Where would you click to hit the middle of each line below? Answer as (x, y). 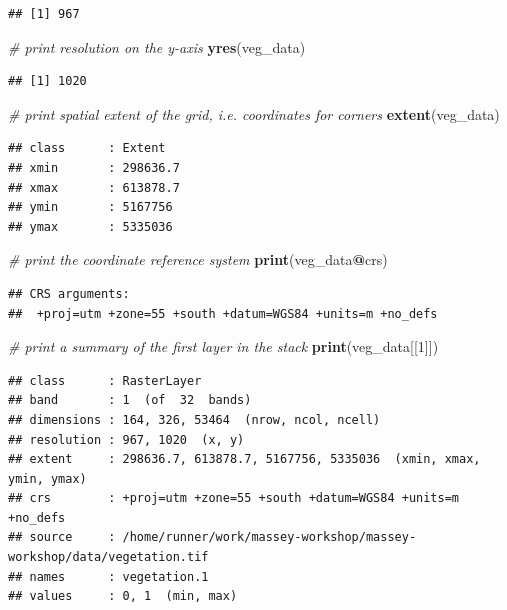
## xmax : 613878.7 (94, 187)
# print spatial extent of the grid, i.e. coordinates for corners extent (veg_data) (254, 113)
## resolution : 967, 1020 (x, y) (126, 439)
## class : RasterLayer (105, 380)
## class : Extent (87, 148)
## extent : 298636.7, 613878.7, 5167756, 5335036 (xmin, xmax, (244, 459)
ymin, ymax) (47, 478)
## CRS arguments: (69, 293)
